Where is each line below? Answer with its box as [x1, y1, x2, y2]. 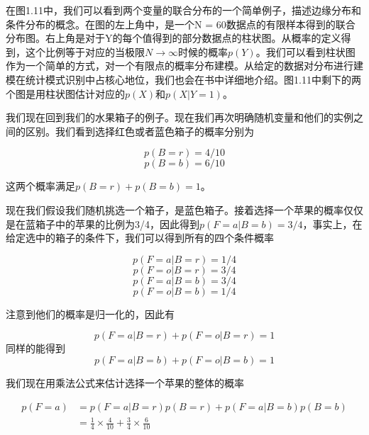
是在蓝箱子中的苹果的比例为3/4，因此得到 [6, 216, 199, 231]
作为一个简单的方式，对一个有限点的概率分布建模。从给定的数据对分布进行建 [6, 58, 363, 73]
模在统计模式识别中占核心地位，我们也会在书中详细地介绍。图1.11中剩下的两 [6, 72, 361, 86]
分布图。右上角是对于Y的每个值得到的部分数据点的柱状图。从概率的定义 [6, 30, 341, 45]
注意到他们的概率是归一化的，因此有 [6, 306, 175, 321]
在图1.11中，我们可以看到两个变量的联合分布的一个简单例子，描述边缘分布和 [6, 3, 361, 17]
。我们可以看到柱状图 [255, 44, 356, 59]
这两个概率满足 [6, 179, 75, 193]
